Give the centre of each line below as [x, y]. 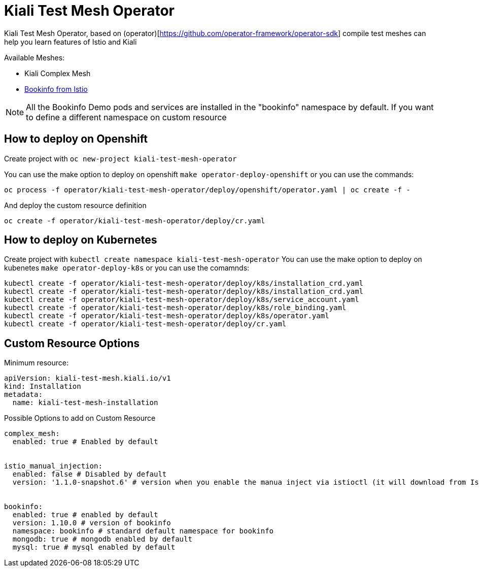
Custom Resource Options [72, 343]
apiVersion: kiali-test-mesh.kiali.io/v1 [88, 378]
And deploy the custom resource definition [75, 205]
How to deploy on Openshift [76, 139]
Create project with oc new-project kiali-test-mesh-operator [121, 158]
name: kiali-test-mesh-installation [85, 403]
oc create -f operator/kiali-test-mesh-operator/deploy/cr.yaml [135, 221]
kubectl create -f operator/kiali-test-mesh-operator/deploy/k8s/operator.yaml [167, 316]
